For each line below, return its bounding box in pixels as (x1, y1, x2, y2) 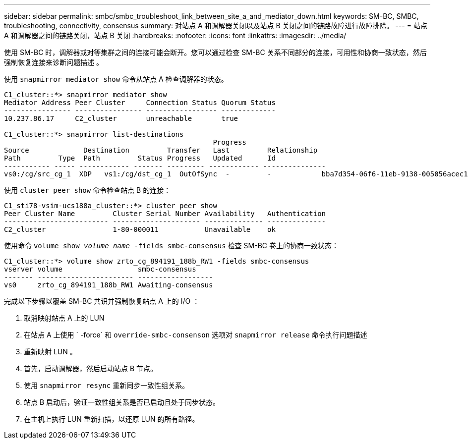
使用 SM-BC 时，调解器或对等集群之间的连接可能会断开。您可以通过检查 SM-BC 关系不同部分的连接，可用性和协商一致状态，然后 (4, 48, 427, 56)
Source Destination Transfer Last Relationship (4, 146, 318, 154)
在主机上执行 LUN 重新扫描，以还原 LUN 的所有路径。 (24, 415, 199, 423)
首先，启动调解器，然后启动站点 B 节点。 (24, 364, 158, 373)
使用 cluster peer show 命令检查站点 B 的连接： (4, 186, 171, 194)
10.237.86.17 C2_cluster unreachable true (4, 114, 238, 122)
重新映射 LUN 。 (24, 347, 77, 356)
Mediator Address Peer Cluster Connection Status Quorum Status (4, 99, 276, 107)
